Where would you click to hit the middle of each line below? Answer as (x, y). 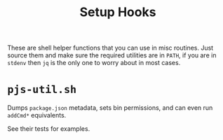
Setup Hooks (118, 12)
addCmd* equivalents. (37, 115)
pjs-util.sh (42, 90)
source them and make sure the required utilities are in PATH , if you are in (112, 55)
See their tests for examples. (49, 129)
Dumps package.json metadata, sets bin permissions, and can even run (110, 108)
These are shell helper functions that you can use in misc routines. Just (110, 48)
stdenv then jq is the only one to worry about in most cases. (94, 63)
